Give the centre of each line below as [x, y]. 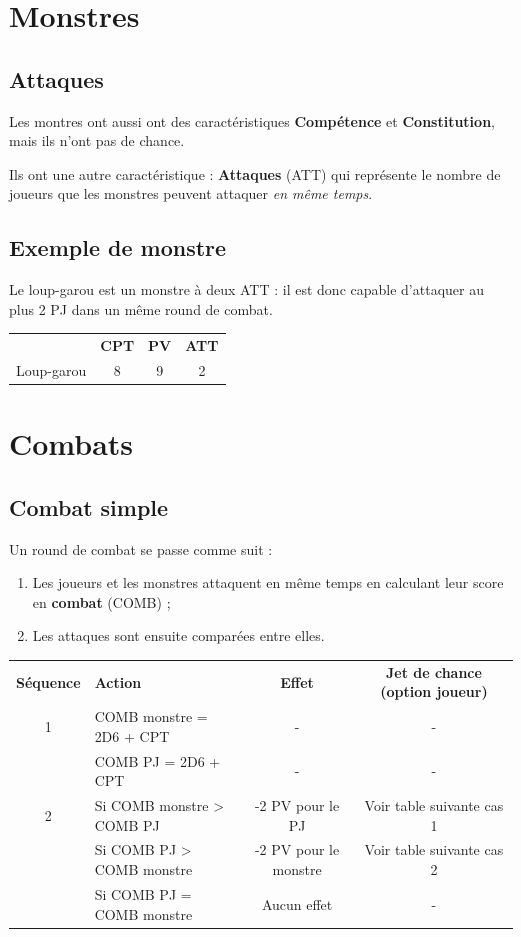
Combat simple [89, 506]
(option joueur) [434, 691]
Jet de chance [433, 671]
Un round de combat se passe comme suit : [141, 548]
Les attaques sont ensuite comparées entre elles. [178, 635]
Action [118, 681]
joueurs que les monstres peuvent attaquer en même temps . [191, 193]
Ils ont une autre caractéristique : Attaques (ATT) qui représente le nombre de [255, 173]
